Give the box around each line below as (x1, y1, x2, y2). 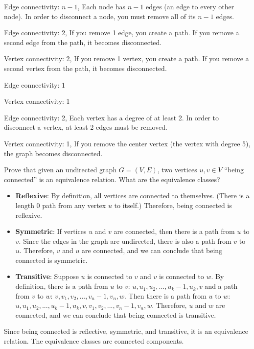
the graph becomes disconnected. (4, 148, 103, 158)
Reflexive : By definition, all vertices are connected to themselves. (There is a (15, 190, 250, 201)
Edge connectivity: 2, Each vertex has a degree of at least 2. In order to (4, 112, 219, 122)
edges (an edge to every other (145, 1, 234, 11)
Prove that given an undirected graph (4, 164, 117, 175)
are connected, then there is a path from (114, 226, 235, 236)
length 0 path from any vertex (15, 200, 106, 210)
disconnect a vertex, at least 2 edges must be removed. (4, 122, 167, 132)
